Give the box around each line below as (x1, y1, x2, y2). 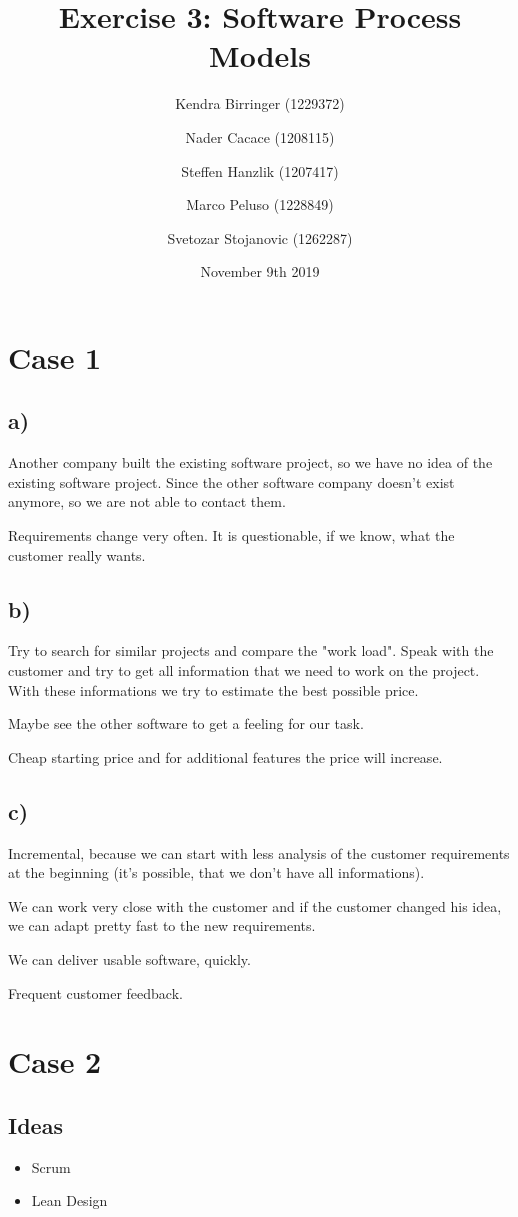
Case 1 (8, 336, 102, 377)
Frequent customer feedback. (8, 982, 183, 1003)
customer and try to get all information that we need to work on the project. (8, 660, 480, 681)
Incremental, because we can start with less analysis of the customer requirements (8, 842, 510, 863)
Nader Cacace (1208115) (185, 126, 335, 147)
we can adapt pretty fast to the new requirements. (8, 915, 316, 936)
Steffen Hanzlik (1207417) (181, 160, 339, 181)
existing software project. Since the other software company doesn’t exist (8, 471, 455, 492)
